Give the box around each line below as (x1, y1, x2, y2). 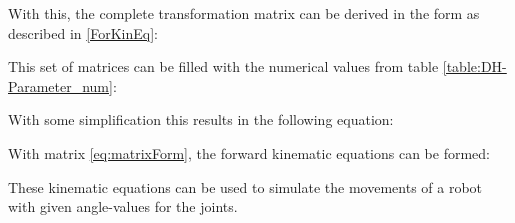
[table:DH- (442, 56, 507, 77)
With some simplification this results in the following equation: (8, 109, 394, 130)
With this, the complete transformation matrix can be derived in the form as (8, 3, 480, 23)
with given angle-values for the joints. (8, 196, 238, 217)
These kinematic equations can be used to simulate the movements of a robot (8, 176, 483, 197)
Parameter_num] (8, 75, 113, 96)
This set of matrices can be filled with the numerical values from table (8, 56, 439, 77)
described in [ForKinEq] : (8, 22, 158, 43)
